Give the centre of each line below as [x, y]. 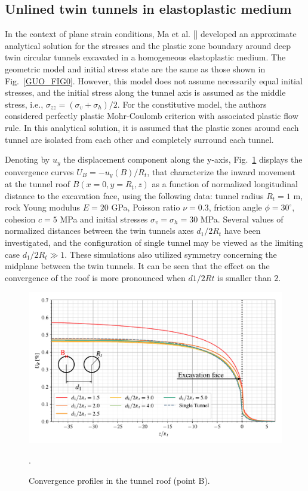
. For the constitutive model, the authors [192, 104]
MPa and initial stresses [104, 219]
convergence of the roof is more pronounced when [95, 277]
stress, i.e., [24, 104]
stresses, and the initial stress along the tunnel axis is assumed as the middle [145, 92]
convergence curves [39, 171]
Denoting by [27, 159]
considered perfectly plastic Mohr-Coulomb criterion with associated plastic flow [152, 116]
